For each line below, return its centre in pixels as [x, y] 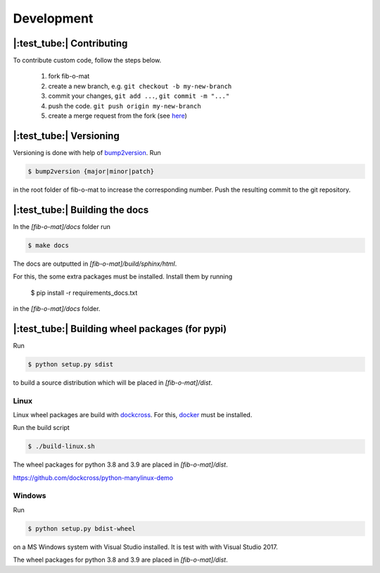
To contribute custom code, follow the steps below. [87, 61]
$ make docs [49, 245]
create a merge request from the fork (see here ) [118, 116]
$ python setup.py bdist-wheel [82, 528]
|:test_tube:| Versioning [66, 136]
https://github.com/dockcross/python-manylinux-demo [93, 477]
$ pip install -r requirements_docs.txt [84, 292]
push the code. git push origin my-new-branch [125, 106]
